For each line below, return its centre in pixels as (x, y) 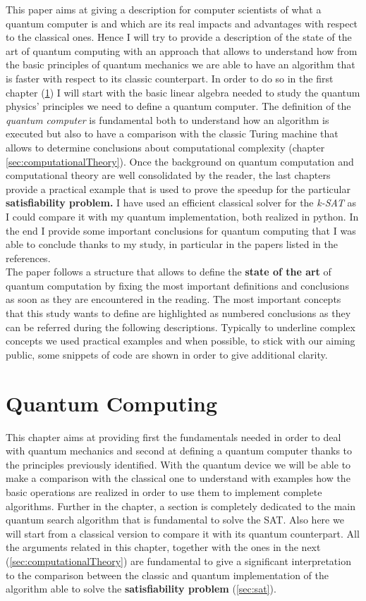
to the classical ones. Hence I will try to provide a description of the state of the (179, 37)
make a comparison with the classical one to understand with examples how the (178, 478)
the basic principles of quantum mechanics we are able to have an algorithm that (181, 64)
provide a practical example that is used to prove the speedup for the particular (178, 188)
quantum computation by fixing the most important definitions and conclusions (177, 285)
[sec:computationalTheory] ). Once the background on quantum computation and (180, 161)
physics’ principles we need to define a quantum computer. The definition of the (178, 106)
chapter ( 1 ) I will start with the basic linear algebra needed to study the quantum (183, 92)
